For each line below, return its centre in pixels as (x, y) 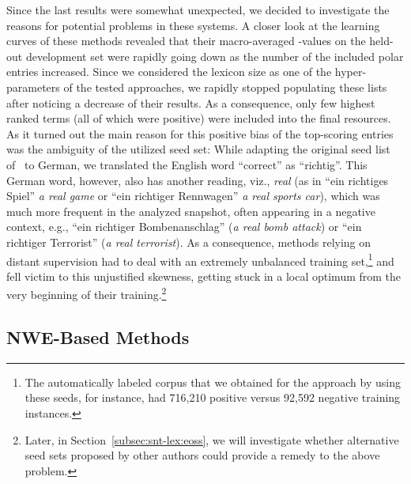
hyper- (351, 72)
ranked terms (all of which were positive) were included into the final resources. (199, 118)
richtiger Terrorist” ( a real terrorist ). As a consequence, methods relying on (189, 242)
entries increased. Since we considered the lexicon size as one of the (169, 72)
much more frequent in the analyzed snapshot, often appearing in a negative (191, 211)
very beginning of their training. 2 (87, 293)
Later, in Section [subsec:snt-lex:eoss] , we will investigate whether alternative (212, 439)
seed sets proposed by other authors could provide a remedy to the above (202, 455)
